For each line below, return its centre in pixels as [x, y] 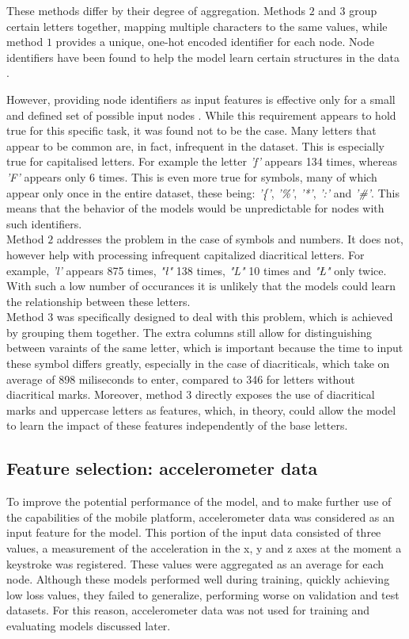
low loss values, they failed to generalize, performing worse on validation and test [203, 594]
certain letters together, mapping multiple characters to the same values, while [197, 26]
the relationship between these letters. [98, 301]
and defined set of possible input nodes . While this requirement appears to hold [201, 115]
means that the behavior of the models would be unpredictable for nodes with [195, 208]
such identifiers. [44, 223]
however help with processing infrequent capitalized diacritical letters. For [186, 254]
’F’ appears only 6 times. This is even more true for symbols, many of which [192, 176]
